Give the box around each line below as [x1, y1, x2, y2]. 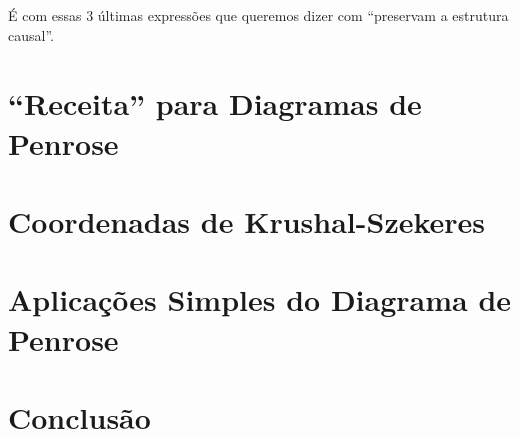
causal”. [8, 24, 54, 45]
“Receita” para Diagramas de [8, 83, 422, 124]
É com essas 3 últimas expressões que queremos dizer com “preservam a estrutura [8, 5, 509, 25]
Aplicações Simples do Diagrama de [8, 279, 512, 320]
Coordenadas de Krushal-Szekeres [8, 200, 486, 241]
